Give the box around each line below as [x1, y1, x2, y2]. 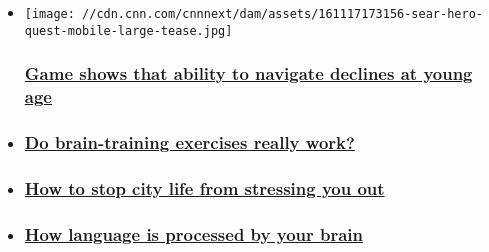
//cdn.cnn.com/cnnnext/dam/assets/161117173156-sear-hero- [82, 7, 483, 21]
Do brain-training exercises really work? [24, 130, 355, 154]
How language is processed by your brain [24, 221, 364, 246]
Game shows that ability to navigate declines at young [24, 61, 473, 86]
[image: [24, 7, 75, 21]
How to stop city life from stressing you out [24, 175, 385, 200]
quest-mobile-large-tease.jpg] [24, 23, 233, 38]
